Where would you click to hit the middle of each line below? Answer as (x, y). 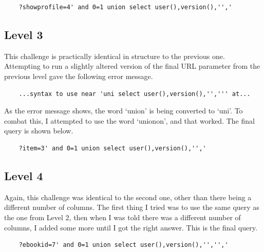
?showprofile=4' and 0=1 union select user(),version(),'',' (125, 7)
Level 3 (24, 34)
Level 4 (24, 175)
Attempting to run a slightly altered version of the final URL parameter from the (132, 66)
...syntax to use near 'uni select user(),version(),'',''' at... (135, 94)
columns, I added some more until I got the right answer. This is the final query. (131, 227)
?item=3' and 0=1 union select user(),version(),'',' (112, 148)
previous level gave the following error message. (79, 76)
